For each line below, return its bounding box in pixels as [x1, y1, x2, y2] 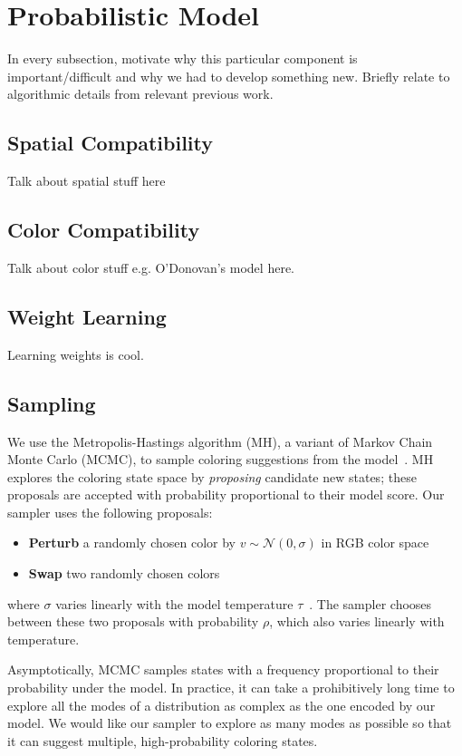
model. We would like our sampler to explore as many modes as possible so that [7, 713, 452, 732]
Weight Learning [7, 302, 167, 330]
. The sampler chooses [309, 594, 432, 613]
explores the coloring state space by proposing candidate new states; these [7, 467, 417, 486]
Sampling [7, 389, 96, 417]
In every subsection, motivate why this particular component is [7, 49, 358, 68]
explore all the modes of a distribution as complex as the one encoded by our [7, 695, 436, 714]
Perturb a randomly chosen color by [28, 533, 236, 552]
